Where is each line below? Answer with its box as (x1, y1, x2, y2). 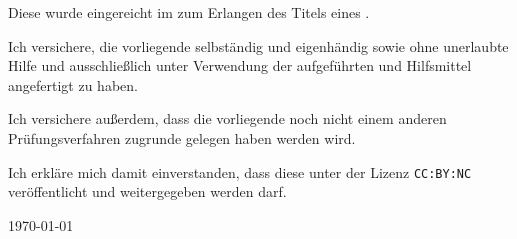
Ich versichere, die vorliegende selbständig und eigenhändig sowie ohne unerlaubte (8, 35, 509, 56)
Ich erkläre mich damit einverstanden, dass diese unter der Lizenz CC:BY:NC (8, 161, 472, 182)
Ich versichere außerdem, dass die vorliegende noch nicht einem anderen (8, 108, 447, 129)
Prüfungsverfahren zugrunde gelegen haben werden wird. (8, 127, 356, 148)
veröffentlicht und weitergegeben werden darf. (8, 181, 287, 202)
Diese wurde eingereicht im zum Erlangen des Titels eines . (8, 2, 370, 22)
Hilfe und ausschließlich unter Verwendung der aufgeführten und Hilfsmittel (8, 55, 472, 76)
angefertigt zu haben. (8, 74, 138, 95)
